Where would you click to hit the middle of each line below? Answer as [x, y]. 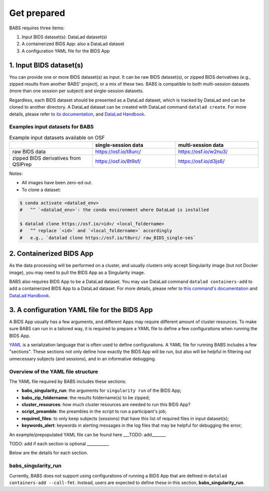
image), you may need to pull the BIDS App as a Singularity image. [77, 272]
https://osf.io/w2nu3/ [203, 152]
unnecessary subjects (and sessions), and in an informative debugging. [83, 359]
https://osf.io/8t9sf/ [118, 161]
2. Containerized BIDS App [51, 254]
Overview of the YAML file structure [54, 371]
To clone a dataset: [41, 190]
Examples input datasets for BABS [52, 127]
